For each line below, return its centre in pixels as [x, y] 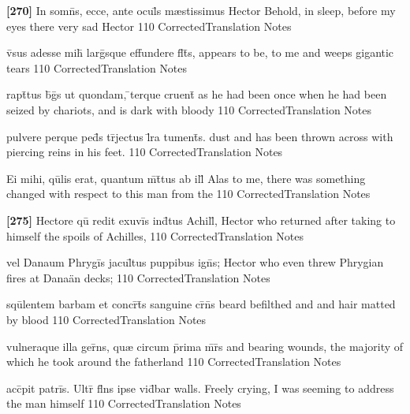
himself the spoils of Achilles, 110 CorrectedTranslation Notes [155, 235]
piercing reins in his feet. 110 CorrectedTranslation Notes [145, 152]
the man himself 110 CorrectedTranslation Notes [124, 403]
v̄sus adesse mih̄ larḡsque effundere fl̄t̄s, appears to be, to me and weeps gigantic [200, 52]
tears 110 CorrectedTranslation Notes [97, 67]
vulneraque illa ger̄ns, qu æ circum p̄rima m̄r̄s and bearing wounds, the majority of [205, 346]
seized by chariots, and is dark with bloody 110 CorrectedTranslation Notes [189, 109]
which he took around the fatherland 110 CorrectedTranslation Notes [174, 362]
